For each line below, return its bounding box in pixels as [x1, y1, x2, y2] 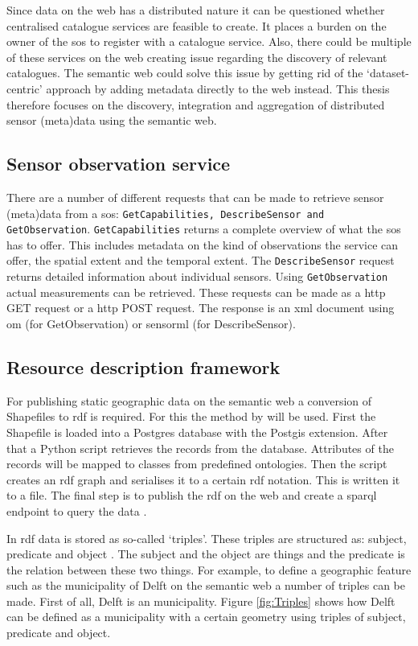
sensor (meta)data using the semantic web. [6, 112, 217, 129]
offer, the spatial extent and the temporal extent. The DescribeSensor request [6, 252, 395, 269]
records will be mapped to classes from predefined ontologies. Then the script [6, 455, 387, 472]
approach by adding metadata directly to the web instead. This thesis [46, 80, 390, 97]
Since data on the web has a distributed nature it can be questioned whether [6, 2, 385, 18]
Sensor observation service [6, 151, 231, 176]
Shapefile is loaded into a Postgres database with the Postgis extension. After [6, 423, 388, 440]
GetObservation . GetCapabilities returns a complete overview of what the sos [6, 220, 401, 237]
